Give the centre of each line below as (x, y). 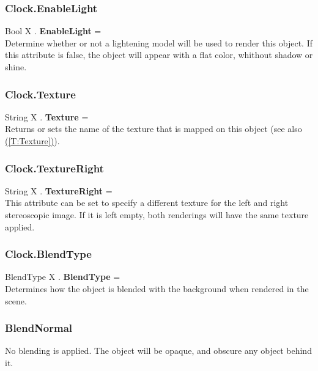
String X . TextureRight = (59, 190)
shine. (16, 67)
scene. (16, 300)
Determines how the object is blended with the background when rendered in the (157, 288)
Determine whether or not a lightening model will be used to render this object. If (159, 42)
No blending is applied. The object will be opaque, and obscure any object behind (158, 351)
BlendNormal (39, 328)
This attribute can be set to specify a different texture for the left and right (147, 203)
